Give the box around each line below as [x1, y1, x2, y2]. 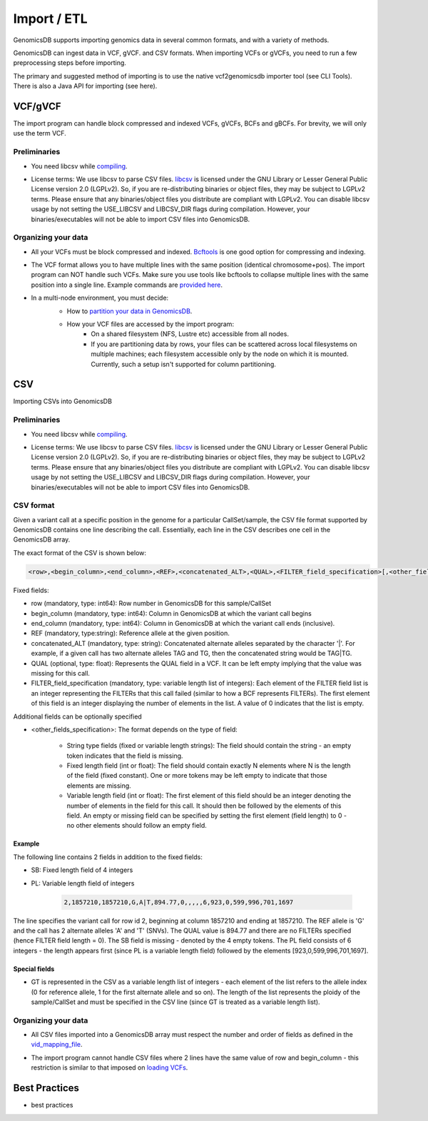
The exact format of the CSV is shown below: [13, 548, 146, 557]
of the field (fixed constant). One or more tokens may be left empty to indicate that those [66, 771, 327, 780]
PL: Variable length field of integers [31, 878, 135, 888]
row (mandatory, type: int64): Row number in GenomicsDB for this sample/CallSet [31, 599, 271, 608]
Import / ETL [13, 11, 88, 26]
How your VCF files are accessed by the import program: [66, 320, 235, 328]
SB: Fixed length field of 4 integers [31, 866, 133, 874]
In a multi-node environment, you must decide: [31, 293, 169, 303]
